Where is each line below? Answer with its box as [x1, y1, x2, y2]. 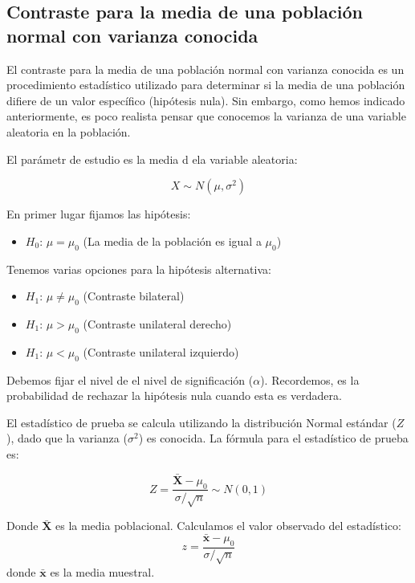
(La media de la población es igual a [83, 232, 262, 249]
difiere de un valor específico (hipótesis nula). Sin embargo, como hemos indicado [6, 92, 405, 108]
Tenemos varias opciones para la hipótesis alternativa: [6, 260, 271, 277]
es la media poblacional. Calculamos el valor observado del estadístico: [55, 517, 401, 534]
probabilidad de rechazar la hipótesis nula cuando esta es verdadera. [6, 387, 342, 404]
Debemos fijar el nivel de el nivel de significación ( [6, 371, 254, 388]
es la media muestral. [50, 563, 155, 580]
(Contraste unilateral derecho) [83, 315, 232, 332]
